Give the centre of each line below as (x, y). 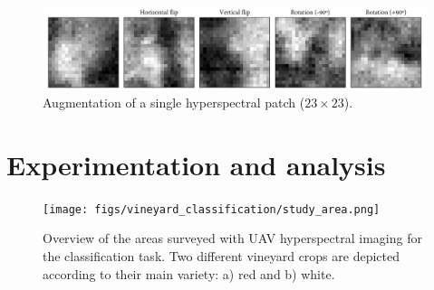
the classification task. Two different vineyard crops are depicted (222, 256)
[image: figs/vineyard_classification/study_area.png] (212, 209)
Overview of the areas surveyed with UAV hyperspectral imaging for (232, 238)
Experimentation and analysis (196, 164)
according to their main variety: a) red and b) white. (189, 273)
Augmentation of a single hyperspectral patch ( (174, 103)
